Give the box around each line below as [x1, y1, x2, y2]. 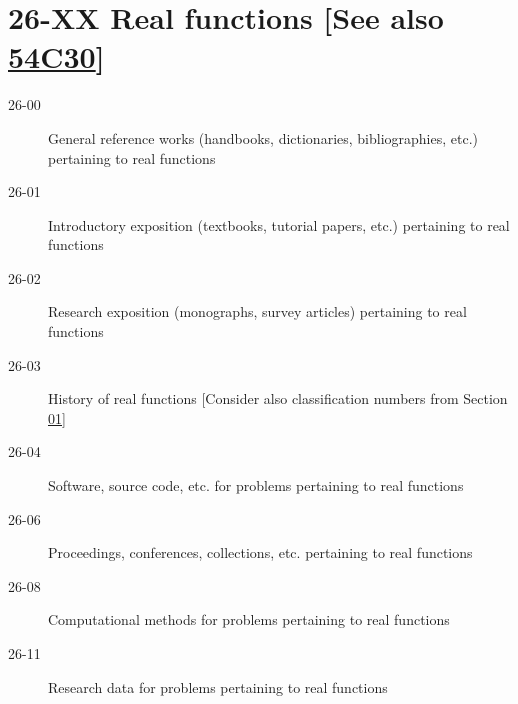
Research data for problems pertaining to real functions [48, 676, 388, 697]
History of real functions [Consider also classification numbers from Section [48, 388, 508, 409]
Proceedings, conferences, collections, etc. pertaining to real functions [48, 542, 473, 563]
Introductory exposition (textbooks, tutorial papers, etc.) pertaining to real [48, 214, 510, 235]
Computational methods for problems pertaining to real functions [48, 609, 450, 630]
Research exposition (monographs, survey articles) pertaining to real [48, 301, 467, 322]
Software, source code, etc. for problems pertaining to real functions [48, 475, 464, 496]
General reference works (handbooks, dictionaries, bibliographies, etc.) [48, 127, 479, 148]
